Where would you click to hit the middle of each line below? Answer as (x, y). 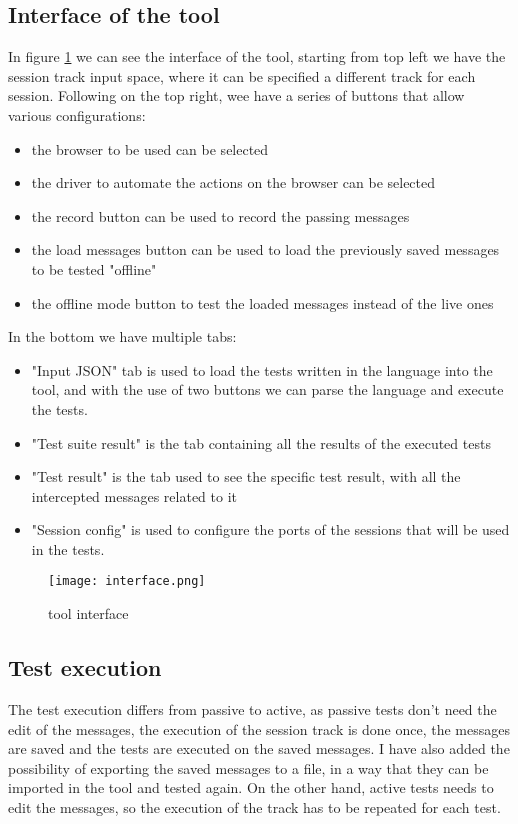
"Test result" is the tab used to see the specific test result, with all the (246, 476)
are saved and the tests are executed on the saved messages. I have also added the (259, 748)
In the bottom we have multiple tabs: (122, 336)
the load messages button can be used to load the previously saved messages (265, 249)
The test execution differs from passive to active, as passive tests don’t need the (252, 708)
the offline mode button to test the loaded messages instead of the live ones (262, 302)
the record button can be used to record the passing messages (220, 215)
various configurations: (77, 114)
